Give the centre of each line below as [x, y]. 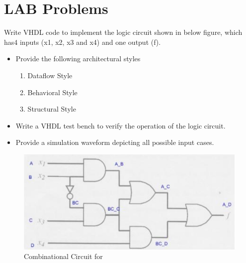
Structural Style [52, 109]
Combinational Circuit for [63, 256]
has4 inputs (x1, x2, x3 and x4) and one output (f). [82, 42]
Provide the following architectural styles [78, 59]
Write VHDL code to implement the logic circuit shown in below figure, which [123, 32]
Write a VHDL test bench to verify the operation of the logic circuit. [121, 125]
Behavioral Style [52, 92]
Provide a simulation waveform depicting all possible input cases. [115, 142]
